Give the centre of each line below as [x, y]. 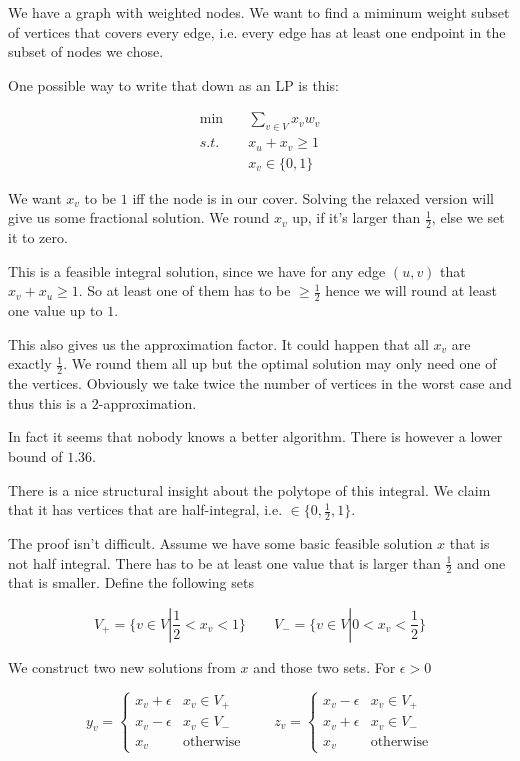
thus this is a [48, 402]
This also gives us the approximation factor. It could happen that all [218, 343]
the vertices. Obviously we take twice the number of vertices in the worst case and [260, 383]
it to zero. [38, 237]
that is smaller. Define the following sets [131, 582]
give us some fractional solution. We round [139, 217]
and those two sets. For [324, 666]
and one [481, 562]
